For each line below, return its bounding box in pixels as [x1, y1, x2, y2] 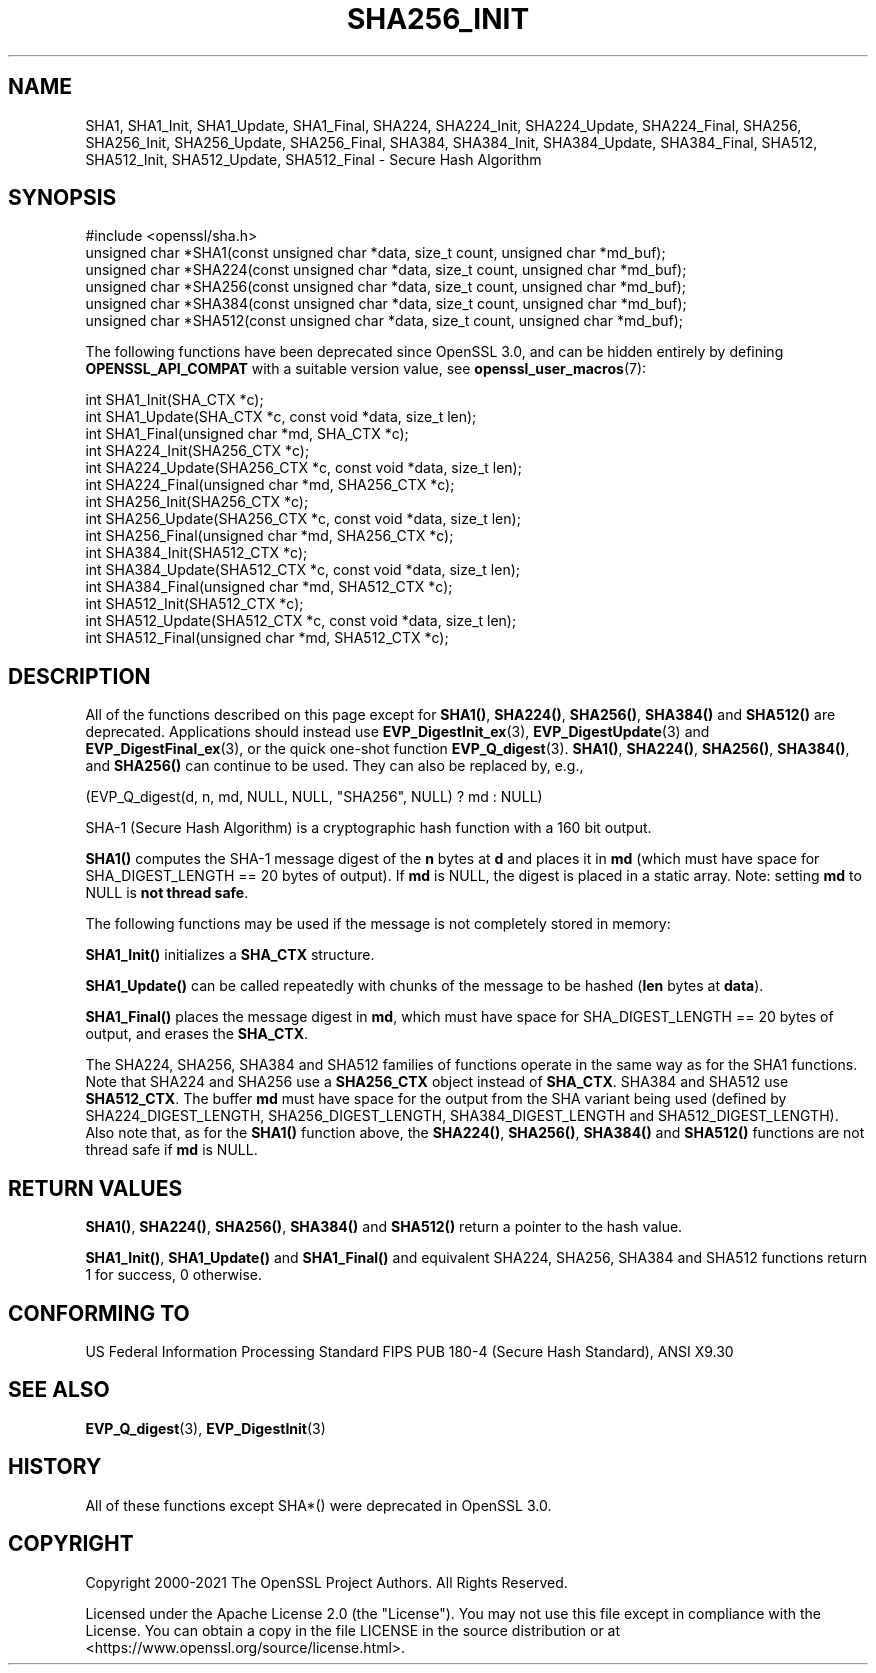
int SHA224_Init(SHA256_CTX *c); [85, 442, 310, 460]
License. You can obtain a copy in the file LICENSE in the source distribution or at [85, 1621, 621, 1639]
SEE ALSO [8, 1377, 110, 1403]
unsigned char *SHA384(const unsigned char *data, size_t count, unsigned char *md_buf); [85, 295, 687, 313]
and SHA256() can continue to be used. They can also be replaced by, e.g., [85, 757, 584, 775]
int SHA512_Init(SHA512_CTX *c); [85, 595, 304, 613]
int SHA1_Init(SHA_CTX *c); [85, 391, 264, 409]
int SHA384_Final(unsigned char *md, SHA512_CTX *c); [85, 578, 453, 596]
